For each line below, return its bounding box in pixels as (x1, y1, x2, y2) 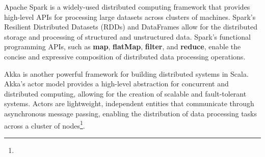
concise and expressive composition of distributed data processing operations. (4, 51, 246, 61)
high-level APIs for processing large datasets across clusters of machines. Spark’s (4, 11, 256, 22)
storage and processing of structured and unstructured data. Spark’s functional (4, 31, 251, 42)
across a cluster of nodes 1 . (4, 118, 85, 131)
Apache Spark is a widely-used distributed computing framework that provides (4, 2, 250, 12)
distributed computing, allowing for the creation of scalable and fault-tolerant (4, 88, 247, 99)
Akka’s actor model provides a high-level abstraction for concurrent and (4, 78, 229, 89)
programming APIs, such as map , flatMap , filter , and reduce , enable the (4, 41, 241, 52)
